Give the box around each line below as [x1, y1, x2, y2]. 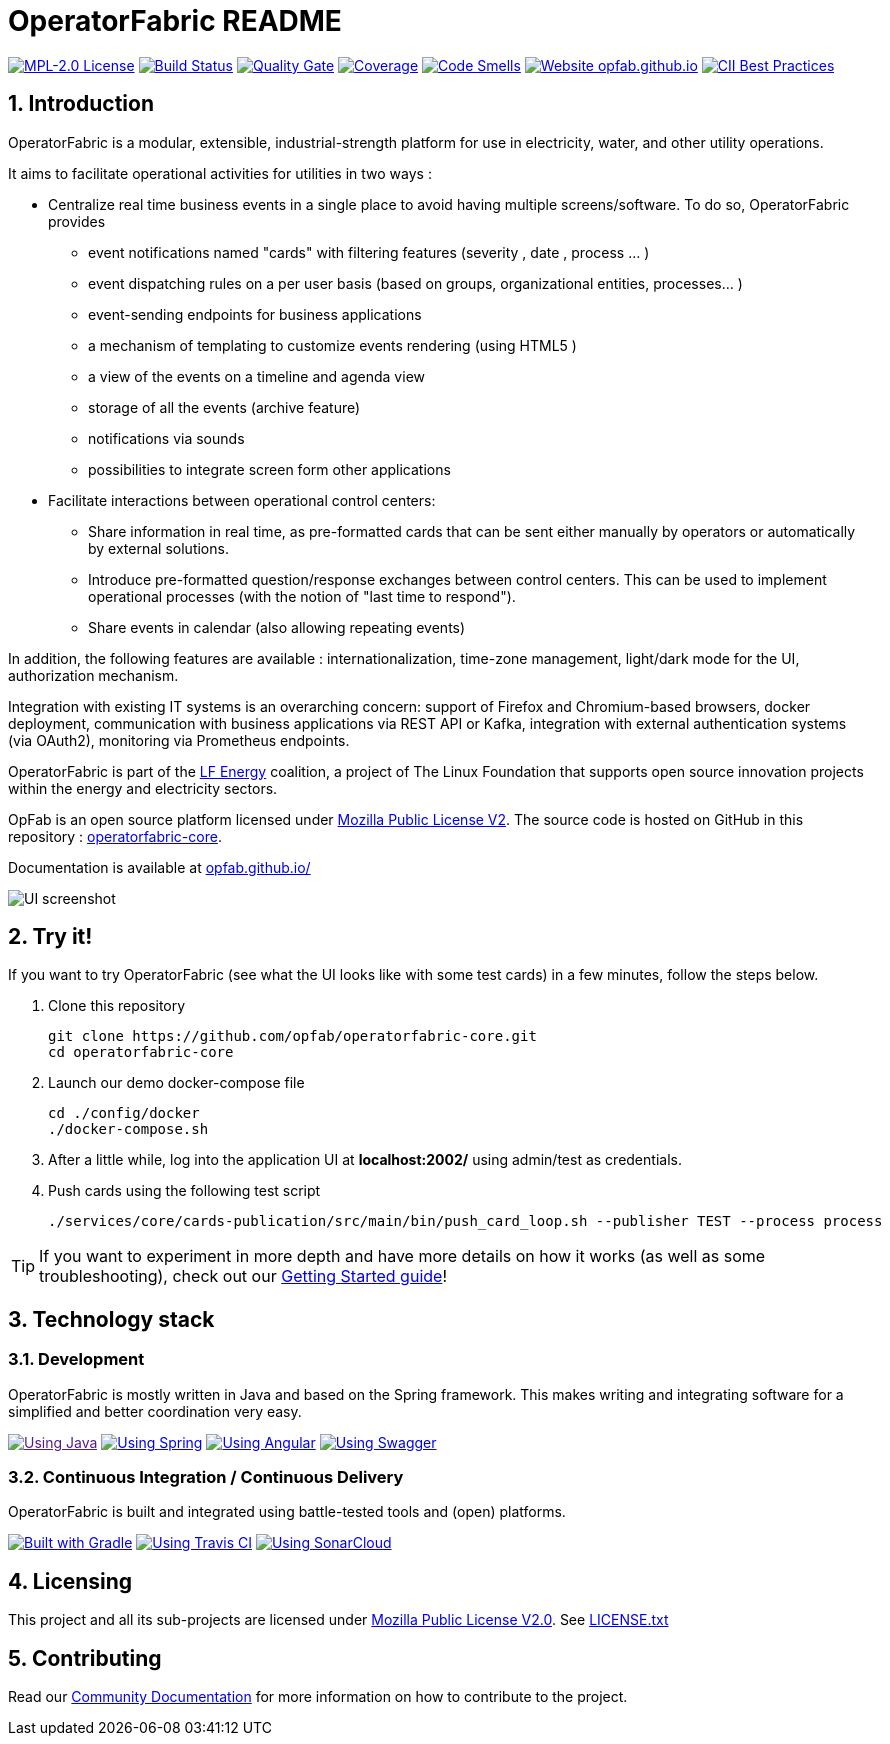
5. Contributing [8, 1645, 162, 1671]
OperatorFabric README [8, 4, 342, 38]
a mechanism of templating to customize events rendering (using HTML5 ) [88, 336, 577, 354]
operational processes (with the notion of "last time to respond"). [88, 587, 516, 605]
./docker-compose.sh [48, 1121, 209, 1138]
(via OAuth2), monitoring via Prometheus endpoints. [8, 731, 350, 749]
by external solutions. [88, 539, 229, 557]
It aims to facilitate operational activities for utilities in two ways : [8, 164, 432, 182]
